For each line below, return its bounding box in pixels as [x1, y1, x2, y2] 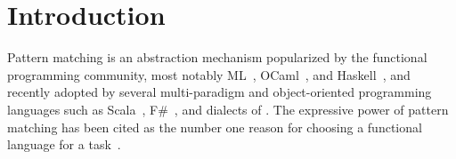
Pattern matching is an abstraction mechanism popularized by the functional [7, 48, 427, 67]
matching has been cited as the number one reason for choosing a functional [7, 117, 422, 136]
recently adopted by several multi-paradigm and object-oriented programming [7, 83, 432, 101]
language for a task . [7, 135, 121, 154]
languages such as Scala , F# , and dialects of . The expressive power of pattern [7, 99, 449, 118]
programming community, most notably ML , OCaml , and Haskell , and [7, 65, 411, 83]
